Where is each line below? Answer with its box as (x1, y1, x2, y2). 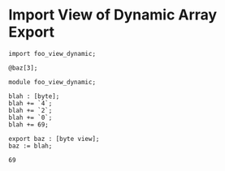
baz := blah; (8, 142, 53, 150)
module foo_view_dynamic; (8, 78, 96, 86)
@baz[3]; (8, 63, 38, 72)
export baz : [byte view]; (8, 135, 100, 143)
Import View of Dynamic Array (8, 6, 218, 24)
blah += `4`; (8, 99, 53, 107)
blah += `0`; (8, 113, 53, 122)
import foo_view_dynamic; (8, 49, 96, 58)
